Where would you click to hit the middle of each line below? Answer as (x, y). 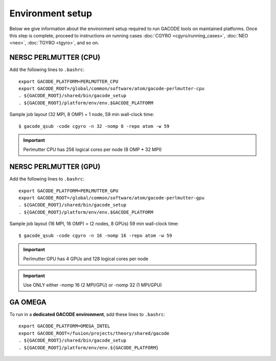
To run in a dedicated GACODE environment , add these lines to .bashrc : (87, 314)
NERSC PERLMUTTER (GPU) (55, 167)
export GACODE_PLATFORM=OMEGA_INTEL (64, 326)
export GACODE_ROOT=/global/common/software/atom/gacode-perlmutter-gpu (111, 198)
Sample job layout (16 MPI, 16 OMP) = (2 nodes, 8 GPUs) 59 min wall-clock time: (94, 224)
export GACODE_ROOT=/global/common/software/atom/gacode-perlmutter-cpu (111, 89)
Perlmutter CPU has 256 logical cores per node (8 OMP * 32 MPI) (93, 150)
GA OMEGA (28, 302)
